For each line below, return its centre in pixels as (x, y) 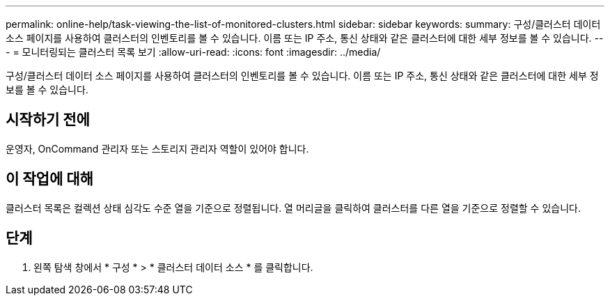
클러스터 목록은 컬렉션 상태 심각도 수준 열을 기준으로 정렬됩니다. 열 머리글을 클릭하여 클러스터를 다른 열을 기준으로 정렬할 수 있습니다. (293, 208)
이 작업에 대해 (49, 179)
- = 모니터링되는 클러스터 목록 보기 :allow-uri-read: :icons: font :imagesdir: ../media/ (193, 52)
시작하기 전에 (48, 120)
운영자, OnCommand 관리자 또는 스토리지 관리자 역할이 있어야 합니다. (157, 148)
